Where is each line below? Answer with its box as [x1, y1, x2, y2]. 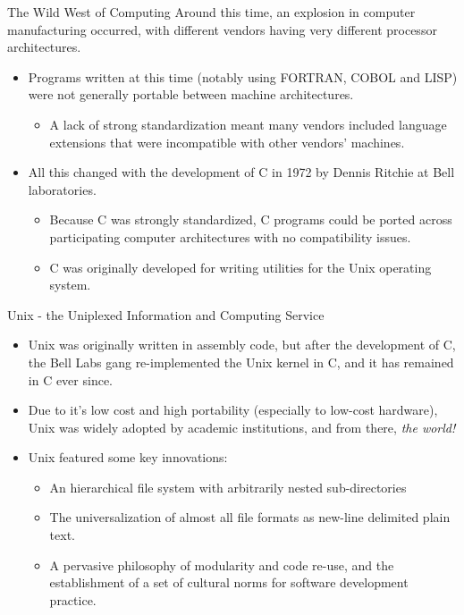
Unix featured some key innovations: [28, 448, 228, 467]
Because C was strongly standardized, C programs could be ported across [49, 210, 452, 229]
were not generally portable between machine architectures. [28, 85, 354, 104]
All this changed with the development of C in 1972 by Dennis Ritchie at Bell [28, 163, 455, 181]
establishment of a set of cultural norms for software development [49, 573, 409, 592]
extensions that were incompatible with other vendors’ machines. [49, 132, 405, 151]
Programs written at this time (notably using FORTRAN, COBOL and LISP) [28, 67, 458, 86]
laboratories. [28, 180, 97, 198]
